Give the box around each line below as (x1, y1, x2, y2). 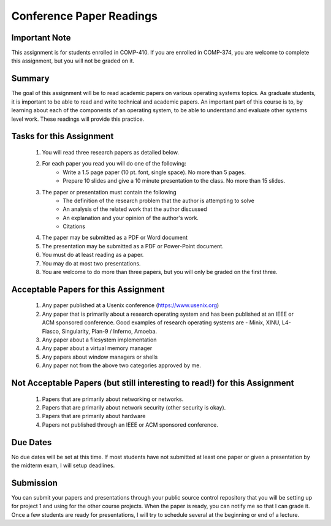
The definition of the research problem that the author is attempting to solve (63, 197, 254, 204)
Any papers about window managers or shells (42, 353, 158, 360)
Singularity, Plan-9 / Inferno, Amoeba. (61, 327, 158, 335)
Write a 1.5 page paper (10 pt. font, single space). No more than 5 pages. (63, 169, 246, 176)
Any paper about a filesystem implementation (42, 336, 157, 343)
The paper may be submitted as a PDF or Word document (42, 234, 188, 242)
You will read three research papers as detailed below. (42, 148, 179, 156)
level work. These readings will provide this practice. (11, 115, 145, 123)
